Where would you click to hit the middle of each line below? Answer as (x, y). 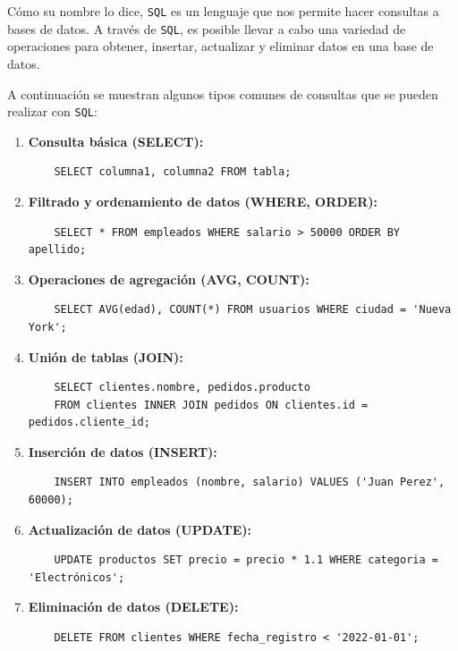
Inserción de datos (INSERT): (123, 451)
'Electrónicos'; (76, 577)
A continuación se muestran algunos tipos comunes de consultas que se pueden (223, 93)
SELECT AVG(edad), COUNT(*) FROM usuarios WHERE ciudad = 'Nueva (253, 310)
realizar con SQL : (52, 111)
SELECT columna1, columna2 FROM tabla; (173, 172)
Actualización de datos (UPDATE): (140, 529)
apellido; (57, 250)
